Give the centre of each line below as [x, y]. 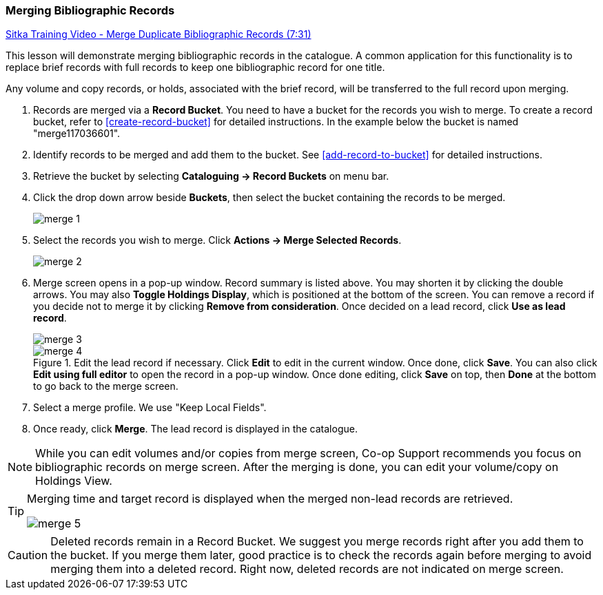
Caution [28, 555]
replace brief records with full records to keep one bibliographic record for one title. [195, 67]
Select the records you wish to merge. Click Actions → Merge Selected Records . [217, 240]
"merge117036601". [77, 134]
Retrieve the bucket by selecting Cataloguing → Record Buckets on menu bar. [211, 176]
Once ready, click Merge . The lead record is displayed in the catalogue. [195, 429]
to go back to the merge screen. [106, 386]
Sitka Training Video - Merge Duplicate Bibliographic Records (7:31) [159, 34]
